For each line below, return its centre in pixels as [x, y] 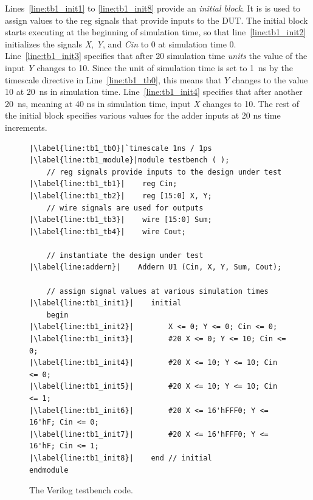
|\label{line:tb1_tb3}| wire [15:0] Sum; [121, 220]
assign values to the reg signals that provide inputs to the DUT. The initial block [156, 20]
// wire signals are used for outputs [125, 208]
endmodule [49, 470]
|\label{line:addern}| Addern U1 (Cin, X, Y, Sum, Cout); [156, 267]
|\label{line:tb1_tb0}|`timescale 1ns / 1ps [121, 148]
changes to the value [270, 79]
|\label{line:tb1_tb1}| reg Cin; [103, 184]
